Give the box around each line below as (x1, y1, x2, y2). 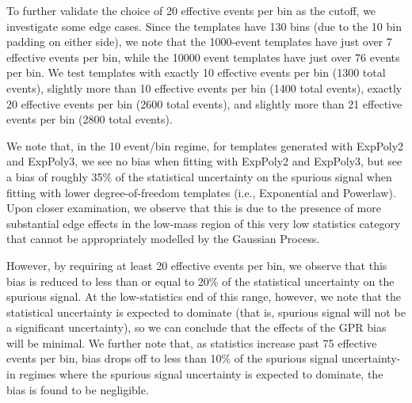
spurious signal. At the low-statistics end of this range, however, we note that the (6, 288, 402, 305)
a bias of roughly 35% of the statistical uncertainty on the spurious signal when (6, 168, 392, 184)
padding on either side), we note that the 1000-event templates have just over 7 (6, 33, 392, 50)
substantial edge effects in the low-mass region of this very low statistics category (6, 215, 401, 231)
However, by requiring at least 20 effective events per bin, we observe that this (6, 257, 387, 273)
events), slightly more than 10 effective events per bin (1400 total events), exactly (6, 79, 402, 96)
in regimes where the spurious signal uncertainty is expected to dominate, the (6, 366, 383, 382)
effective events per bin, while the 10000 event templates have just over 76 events (6, 48, 400, 65)
